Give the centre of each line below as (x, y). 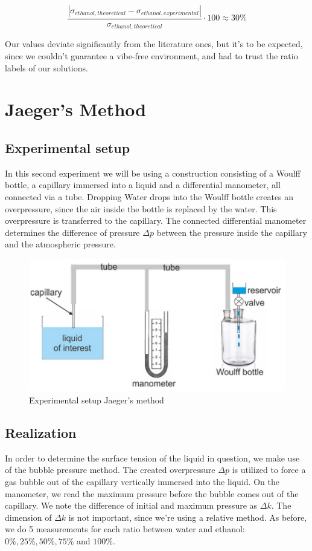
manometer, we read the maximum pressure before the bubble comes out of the (152, 493)
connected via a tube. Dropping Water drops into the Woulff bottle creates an (149, 197)
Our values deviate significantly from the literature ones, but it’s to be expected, (154, 44)
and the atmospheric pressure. (60, 244)
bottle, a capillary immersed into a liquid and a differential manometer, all (143, 185)
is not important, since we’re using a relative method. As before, (188, 517)
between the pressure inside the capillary (232, 232)
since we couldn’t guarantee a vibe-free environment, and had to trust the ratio (151, 56)
